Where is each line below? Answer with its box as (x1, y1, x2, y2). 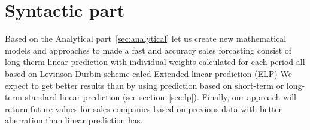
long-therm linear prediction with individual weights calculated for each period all (5, 55, 305, 68)
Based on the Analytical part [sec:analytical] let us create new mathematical (5, 32, 287, 45)
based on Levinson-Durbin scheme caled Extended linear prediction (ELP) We (5, 67, 292, 79)
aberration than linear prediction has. (5, 114, 143, 126)
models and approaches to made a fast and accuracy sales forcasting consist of (5, 44, 292, 56)
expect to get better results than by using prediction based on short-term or (5, 79, 284, 91)
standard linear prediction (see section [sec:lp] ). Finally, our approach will (25, 91, 296, 103)
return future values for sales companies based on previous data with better (5, 102, 282, 114)
